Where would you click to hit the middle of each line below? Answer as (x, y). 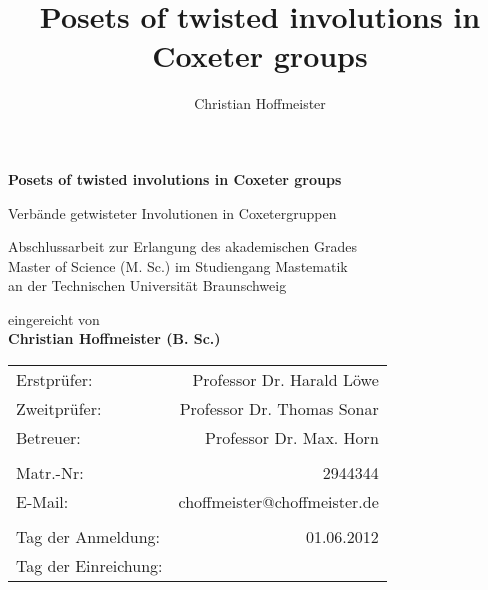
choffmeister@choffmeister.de (278, 502)
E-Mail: (42, 502)
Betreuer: (48, 438)
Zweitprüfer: (59, 409)
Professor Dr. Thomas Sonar (279, 409)
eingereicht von (54, 318)
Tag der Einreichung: (89, 566)
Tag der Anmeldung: (88, 537)
